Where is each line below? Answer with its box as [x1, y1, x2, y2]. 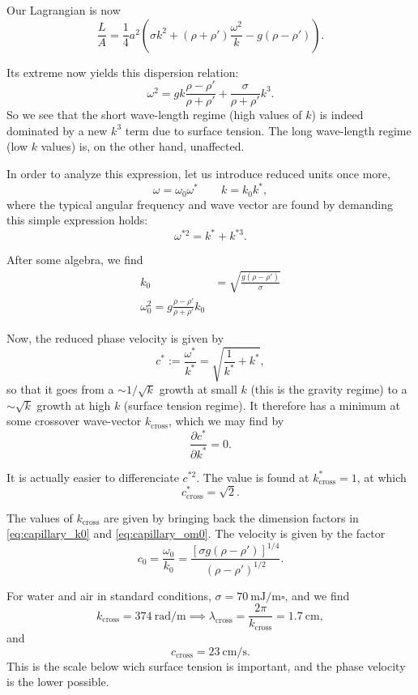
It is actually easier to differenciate [6, 468, 179, 485]
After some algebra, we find [6, 251, 143, 268]
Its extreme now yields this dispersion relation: [6, 63, 239, 80]
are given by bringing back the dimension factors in [104, 509, 359, 526]
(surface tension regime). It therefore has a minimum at [123, 396, 400, 413]
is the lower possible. [6, 673, 109, 690]
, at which [356, 468, 407, 485]
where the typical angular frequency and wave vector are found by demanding [6, 195, 393, 212]
